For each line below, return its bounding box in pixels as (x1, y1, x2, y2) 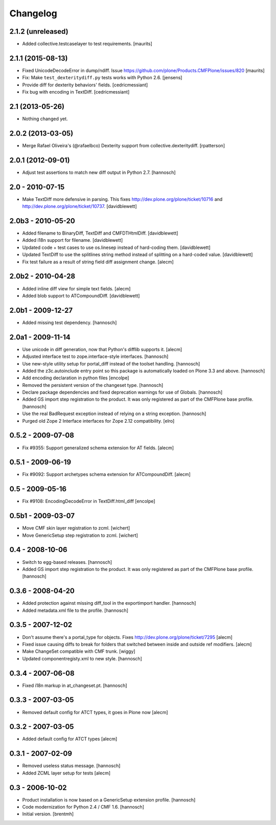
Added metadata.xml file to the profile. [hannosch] (22, 607, 129, 613)
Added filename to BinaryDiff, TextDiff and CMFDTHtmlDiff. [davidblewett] (22, 230, 178, 236)
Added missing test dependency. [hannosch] (22, 319, 117, 326)
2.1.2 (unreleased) (9, 27, 68, 36)
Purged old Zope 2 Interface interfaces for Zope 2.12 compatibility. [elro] (22, 418, 175, 424)
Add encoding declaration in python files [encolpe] (22, 375, 129, 381)
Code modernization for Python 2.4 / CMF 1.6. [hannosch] (22, 804, 144, 810)
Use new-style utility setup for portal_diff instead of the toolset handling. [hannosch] (22, 360, 200, 366)
